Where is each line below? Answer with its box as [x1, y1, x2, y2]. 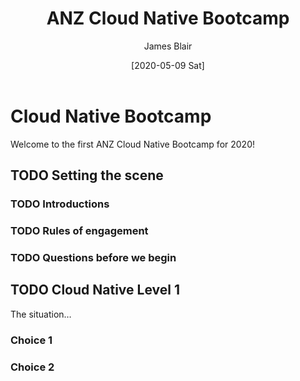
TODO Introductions [10, 197, 110, 211]
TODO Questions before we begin [10, 250, 177, 264]
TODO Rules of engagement [10, 223, 149, 237]
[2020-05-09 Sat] [131, 59, 205, 71]
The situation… [10, 308, 72, 320]
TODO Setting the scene [10, 167, 164, 184]
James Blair [143, 40, 193, 52]
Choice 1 [10, 333, 53, 347]
